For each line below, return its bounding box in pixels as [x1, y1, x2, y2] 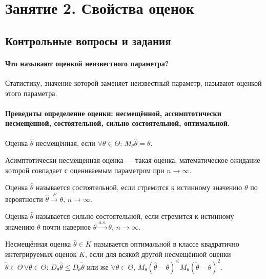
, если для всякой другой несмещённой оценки [85, 248, 231, 259]
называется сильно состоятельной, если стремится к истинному [36, 211, 234, 221]
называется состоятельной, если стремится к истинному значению [36, 182, 242, 193]
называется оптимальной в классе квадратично [94, 238, 239, 249]
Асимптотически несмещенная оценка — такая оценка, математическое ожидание [5, 155, 260, 165]
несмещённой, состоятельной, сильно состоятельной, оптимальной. [5, 118, 230, 128]
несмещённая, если [36, 137, 95, 148]
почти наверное [43, 221, 91, 232]
